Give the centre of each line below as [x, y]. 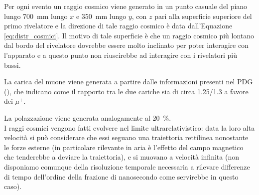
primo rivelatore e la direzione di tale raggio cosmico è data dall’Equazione [118, 26]
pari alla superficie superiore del [203, 16]
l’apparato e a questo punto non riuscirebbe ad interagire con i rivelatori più [121, 55]
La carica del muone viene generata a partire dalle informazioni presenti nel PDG [129, 82]
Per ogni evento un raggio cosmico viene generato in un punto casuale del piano [126, 6]
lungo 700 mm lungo [36, 16]
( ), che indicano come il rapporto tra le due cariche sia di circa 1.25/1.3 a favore [126, 91]
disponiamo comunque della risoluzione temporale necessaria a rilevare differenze [127, 166]
